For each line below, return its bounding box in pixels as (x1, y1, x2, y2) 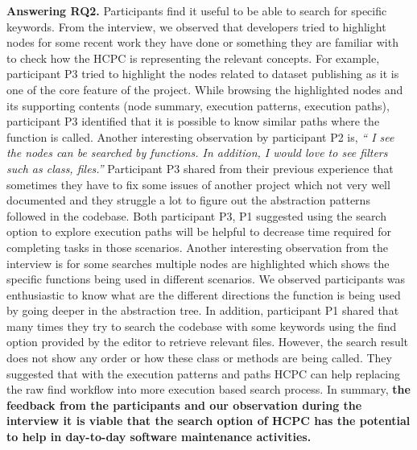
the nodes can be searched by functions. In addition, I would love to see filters (6, 144, 388, 161)
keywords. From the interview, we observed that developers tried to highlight (6, 18, 386, 35)
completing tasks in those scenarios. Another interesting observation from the (6, 238, 388, 255)
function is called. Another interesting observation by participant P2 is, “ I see (6, 128, 394, 145)
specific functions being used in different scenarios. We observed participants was (6, 270, 406, 287)
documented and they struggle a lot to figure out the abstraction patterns (6, 192, 370, 208)
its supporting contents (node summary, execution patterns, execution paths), (6, 97, 390, 114)
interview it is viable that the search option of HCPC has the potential (6, 412, 411, 429)
